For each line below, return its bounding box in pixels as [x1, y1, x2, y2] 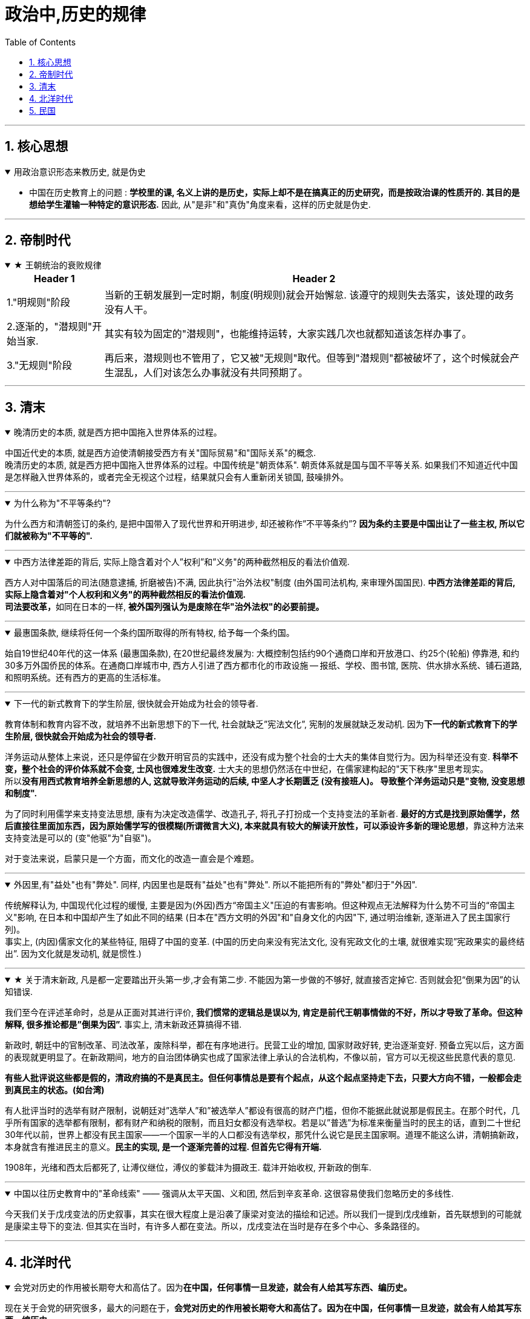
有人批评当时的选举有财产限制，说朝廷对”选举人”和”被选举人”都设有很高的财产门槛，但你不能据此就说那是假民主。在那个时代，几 [5, 1105, 520, 1116]
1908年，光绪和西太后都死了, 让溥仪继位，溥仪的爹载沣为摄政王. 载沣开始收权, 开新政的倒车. [5, 1162, 371, 1173]
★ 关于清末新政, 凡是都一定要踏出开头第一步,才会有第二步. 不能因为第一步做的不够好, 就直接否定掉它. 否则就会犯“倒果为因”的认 [13, 974, 520, 985]
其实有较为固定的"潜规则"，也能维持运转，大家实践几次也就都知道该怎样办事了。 [104, 328, 472, 340]
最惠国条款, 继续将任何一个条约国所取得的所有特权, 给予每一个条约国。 [13, 627, 295, 638]
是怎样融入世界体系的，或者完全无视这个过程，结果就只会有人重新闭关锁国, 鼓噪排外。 [5, 472, 348, 483]
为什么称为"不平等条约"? [13, 498, 111, 509]
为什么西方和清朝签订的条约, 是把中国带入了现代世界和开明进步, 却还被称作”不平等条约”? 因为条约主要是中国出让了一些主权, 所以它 [5, 518, 525, 529]
